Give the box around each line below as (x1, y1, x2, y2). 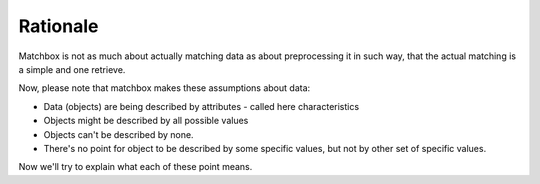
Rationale (18, 15, 99, 37)
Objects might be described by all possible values (43, 115, 249, 127)
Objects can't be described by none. (43, 128, 194, 140)
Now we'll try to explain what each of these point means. (18, 161, 253, 173)
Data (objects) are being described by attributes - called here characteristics (43, 100, 360, 112)
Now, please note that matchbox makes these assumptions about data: (18, 82, 311, 94)
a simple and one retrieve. (18, 63, 126, 75)
